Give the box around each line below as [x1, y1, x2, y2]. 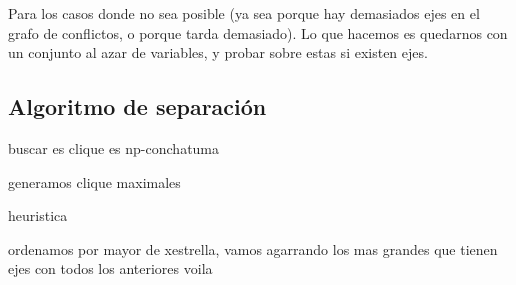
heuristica [8, 205, 68, 226]
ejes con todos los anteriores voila [8, 258, 213, 279]
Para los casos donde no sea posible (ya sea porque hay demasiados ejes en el [8, 3, 480, 23]
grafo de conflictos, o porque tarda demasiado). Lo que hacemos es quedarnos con [8, 22, 508, 43]
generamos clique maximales [8, 171, 181, 192]
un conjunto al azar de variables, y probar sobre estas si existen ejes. [8, 42, 428, 63]
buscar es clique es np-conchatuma [8, 137, 220, 158]
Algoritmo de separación [8, 91, 267, 122]
